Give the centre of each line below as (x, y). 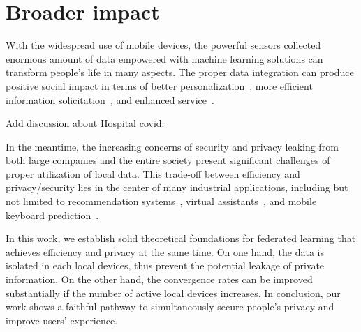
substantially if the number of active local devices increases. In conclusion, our (173, 293)
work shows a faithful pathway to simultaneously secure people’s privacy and (170, 307)
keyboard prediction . (52, 214)
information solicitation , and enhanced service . (110, 99)
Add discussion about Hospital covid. (85, 123)
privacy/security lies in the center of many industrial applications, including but (177, 187)
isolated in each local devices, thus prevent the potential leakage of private (165, 265)
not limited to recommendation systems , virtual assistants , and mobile (161, 201)
